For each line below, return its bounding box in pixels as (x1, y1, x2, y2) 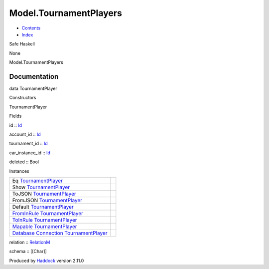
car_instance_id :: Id (9, 150, 51, 156)
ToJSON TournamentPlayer (12, 190, 77, 197)
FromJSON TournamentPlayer (12, 197, 83, 204)
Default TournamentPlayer (12, 203, 74, 210)
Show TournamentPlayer (12, 184, 70, 191)
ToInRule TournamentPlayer (12, 216, 77, 223)
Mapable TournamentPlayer (12, 223, 77, 230)
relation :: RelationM (9, 239, 50, 245)
